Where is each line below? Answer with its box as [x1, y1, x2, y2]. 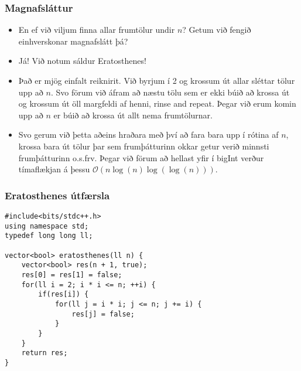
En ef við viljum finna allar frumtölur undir [18, 23, 175, 36]
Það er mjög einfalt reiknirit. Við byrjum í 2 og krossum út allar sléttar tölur [18, 74, 295, 86]
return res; [21, 349, 68, 358]
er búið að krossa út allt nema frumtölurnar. [53, 108, 213, 121]
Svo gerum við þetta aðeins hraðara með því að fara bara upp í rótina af [18, 128, 279, 141]
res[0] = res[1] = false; [21, 270, 122, 279]
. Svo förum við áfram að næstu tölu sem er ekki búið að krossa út [50, 86, 290, 98]
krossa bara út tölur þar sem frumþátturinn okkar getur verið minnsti [18, 139, 269, 152]
